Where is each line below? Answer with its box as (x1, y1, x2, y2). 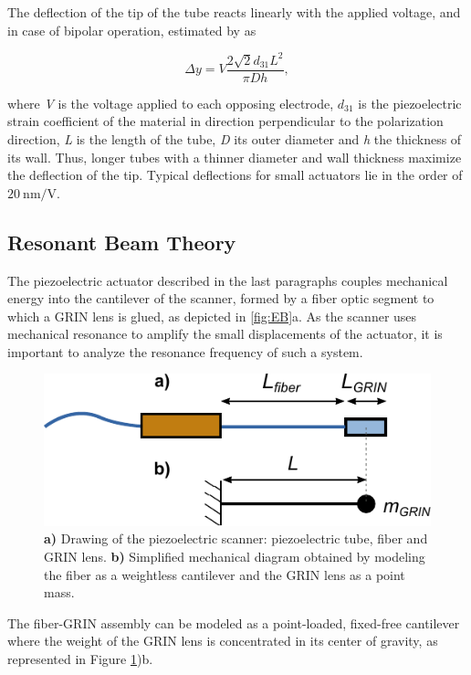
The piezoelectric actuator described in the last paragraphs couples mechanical (7, 270, 448, 290)
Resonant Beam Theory (7, 227, 236, 256)
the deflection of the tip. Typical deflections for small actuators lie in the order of (7, 165, 463, 185)
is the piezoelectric (358, 93, 462, 112)
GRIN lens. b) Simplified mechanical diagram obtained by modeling (44, 546, 425, 565)
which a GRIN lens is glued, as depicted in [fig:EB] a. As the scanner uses (7, 306, 417, 325)
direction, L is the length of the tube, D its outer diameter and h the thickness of (7, 129, 462, 148)
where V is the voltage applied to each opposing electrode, (7, 93, 334, 112)
